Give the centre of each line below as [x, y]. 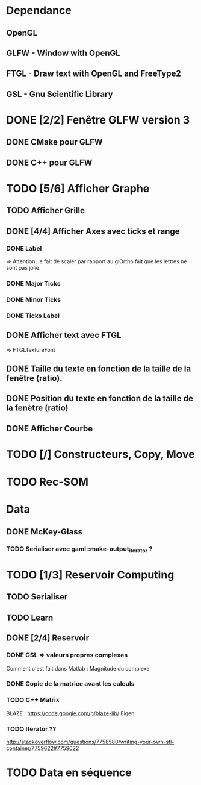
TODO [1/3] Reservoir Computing [90, 575]
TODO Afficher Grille [46, 211]
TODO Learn [30, 617]
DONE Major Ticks [34, 283]
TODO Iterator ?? [31, 728]
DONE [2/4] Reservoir [48, 638]
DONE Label [24, 248]
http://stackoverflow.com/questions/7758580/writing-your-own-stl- [90, 742]
